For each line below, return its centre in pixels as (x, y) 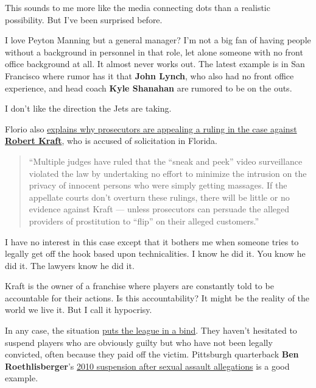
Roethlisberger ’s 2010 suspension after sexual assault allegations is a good (147, 366)
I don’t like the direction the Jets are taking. (88, 108)
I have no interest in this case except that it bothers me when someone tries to (152, 241)
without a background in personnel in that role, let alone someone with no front (154, 52)
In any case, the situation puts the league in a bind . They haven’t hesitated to (151, 330)
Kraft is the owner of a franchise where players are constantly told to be (139, 286)
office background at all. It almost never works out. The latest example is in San (155, 64)
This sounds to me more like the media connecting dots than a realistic (138, 7)
